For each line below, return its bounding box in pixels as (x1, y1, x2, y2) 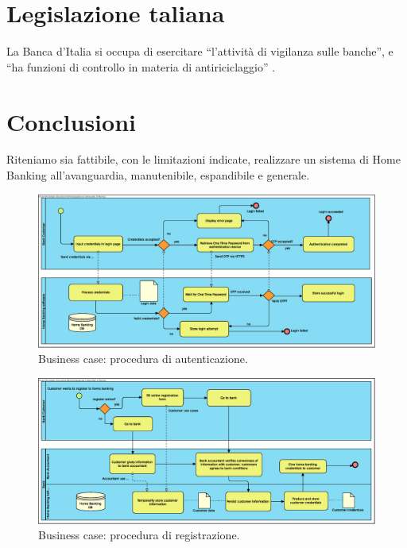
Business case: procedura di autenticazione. (38, 350, 248, 367)
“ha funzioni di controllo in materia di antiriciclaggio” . (6, 58, 276, 75)
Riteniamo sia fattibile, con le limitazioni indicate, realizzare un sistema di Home (6, 151, 401, 168)
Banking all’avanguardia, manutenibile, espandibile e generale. (6, 167, 310, 183)
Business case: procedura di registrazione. (38, 527, 240, 543)
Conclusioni (6, 105, 136, 137)
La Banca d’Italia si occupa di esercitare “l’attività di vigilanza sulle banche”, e (6, 43, 393, 60)
